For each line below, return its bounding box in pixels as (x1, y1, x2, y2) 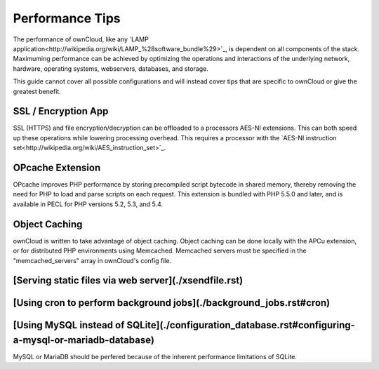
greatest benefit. (13, 87, 61, 95)
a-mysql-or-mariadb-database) (13, 334, 154, 346)
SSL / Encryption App (13, 105, 109, 117)
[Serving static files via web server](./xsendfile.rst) (13, 274, 244, 287)
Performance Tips (13, 11, 121, 26)
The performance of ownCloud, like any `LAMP (13, 35, 149, 43)
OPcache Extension (13, 162, 101, 173)
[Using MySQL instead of (13, 319, 125, 331)
